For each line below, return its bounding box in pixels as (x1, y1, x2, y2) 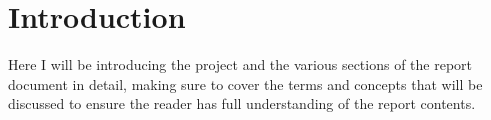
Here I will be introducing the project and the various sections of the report (8, 54, 473, 75)
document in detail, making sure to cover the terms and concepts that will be (8, 73, 483, 94)
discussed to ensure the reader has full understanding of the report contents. (8, 93, 476, 114)
